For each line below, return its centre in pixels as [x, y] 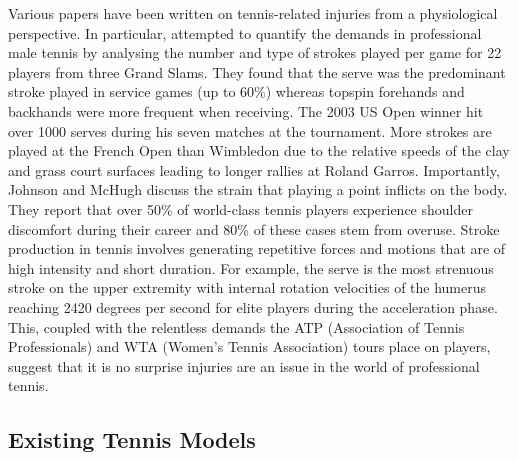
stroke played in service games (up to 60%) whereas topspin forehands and [236, 91]
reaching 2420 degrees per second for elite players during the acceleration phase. [253, 306]
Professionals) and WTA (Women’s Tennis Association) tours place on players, [249, 346]
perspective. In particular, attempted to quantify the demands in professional [245, 32]
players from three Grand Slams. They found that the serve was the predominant [257, 71]
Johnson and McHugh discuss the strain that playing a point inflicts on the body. [258, 189]
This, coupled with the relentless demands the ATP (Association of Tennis [236, 326]
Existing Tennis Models [132, 439]
